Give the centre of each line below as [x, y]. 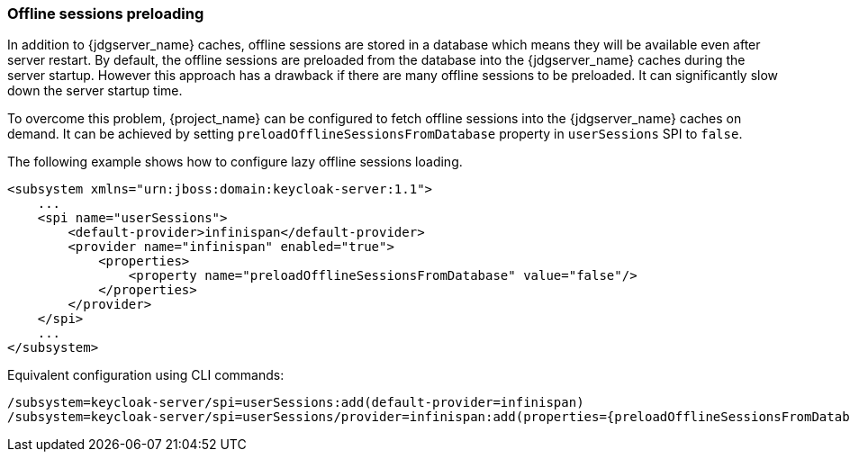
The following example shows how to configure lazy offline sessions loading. [235, 162]
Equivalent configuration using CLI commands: [146, 375]
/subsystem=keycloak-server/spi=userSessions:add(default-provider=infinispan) [296, 403]
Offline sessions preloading [106, 13]
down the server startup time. [95, 91]
